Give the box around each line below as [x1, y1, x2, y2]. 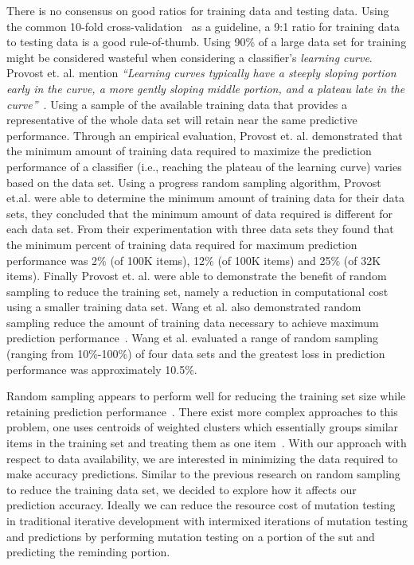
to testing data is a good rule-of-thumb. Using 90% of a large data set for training [6, 33, 407, 50]
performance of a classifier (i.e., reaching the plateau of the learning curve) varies [6, 158, 402, 174]
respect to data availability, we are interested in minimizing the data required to [6, 450, 398, 466]
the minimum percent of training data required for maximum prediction [6, 236, 357, 252]
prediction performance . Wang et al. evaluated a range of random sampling [6, 329, 378, 346]
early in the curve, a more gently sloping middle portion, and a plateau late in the [6, 80, 405, 96]
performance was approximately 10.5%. [6, 360, 197, 377]
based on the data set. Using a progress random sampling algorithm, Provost [6, 173, 381, 190]
